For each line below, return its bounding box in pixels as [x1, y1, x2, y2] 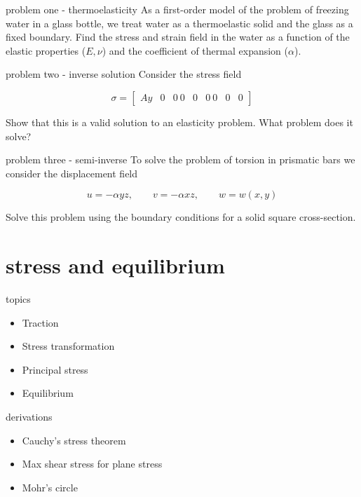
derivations [6, 409, 53, 424]
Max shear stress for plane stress [22, 456, 163, 471]
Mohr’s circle [22, 479, 78, 494]
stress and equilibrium [6, 251, 225, 280]
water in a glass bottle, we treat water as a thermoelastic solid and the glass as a [6, 15, 353, 30]
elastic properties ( [6, 43, 86, 57]
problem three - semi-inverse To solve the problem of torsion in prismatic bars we [6, 152, 355, 167]
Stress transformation [22, 339, 115, 353]
